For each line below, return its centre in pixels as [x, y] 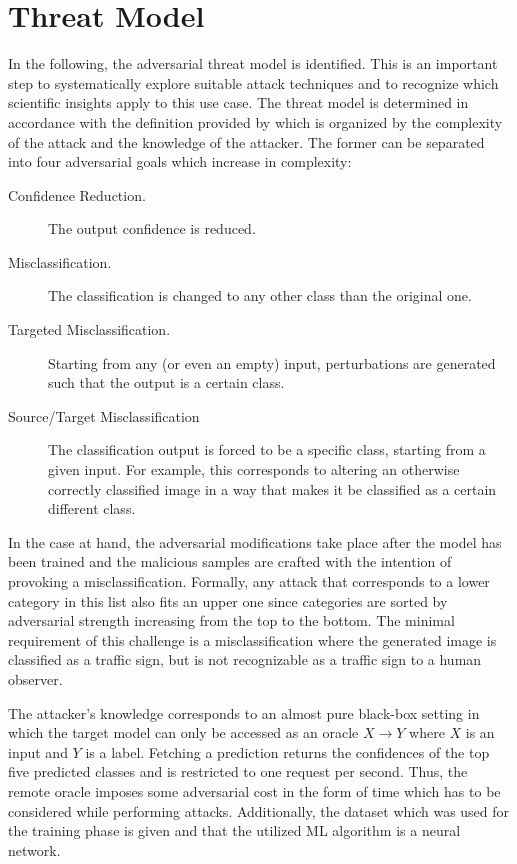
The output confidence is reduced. [152, 228]
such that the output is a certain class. [166, 382]
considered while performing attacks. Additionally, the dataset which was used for [259, 810]
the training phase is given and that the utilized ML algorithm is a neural [234, 830]
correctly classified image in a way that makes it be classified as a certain [272, 488]
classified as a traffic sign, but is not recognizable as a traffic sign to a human [245, 659]
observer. [35, 678]
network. [34, 849]
